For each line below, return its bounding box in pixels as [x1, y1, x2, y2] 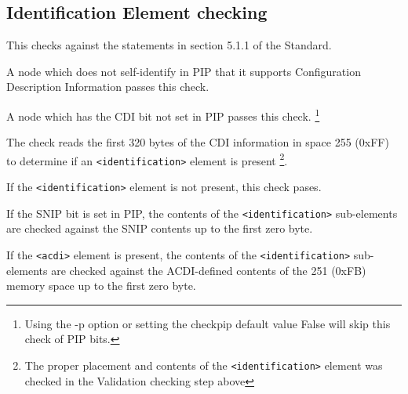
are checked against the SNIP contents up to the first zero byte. [6, 220, 313, 237]
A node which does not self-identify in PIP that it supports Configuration [6, 63, 361, 79]
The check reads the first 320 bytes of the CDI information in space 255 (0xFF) [6, 134, 389, 150]
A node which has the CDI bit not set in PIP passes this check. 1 [6, 105, 320, 124]
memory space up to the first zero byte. [6, 277, 196, 294]
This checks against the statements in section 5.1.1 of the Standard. [6, 37, 332, 53]
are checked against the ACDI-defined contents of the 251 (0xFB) [51, 262, 366, 278]
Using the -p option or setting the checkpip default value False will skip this [24, 315, 391, 331]
